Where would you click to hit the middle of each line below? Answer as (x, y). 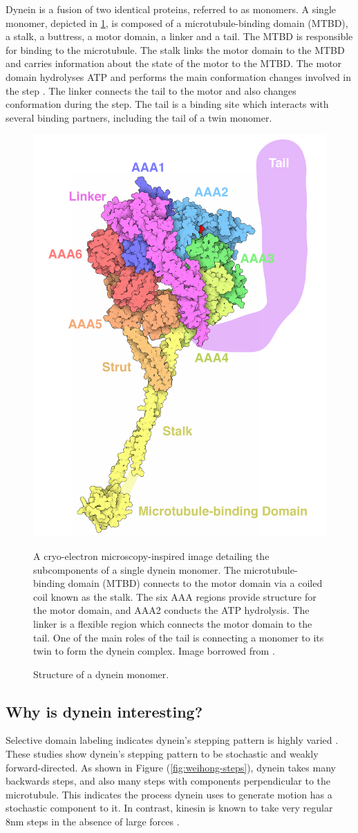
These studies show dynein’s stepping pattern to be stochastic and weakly (162, 754)
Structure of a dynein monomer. (101, 674)
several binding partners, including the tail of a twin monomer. (139, 117)
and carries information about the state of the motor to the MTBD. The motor (174, 63)
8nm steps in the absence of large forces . (93, 822)
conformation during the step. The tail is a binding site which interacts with (167, 104)
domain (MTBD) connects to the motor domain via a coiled (195, 583)
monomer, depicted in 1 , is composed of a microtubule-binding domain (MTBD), (177, 22)
